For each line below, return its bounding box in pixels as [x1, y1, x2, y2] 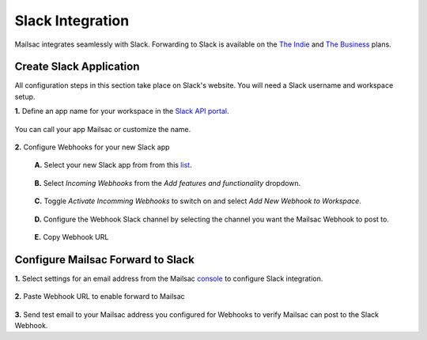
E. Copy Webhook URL [34, 232, 109, 241]
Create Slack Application [14, 60, 140, 74]
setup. [14, 92, 36, 101]
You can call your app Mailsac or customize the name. [14, 124, 191, 134]
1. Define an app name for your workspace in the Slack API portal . [14, 107, 229, 116]
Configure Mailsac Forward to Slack [14, 253, 195, 266]
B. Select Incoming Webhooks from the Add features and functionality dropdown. [34, 178, 301, 187]
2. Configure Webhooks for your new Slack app [14, 142, 170, 152]
